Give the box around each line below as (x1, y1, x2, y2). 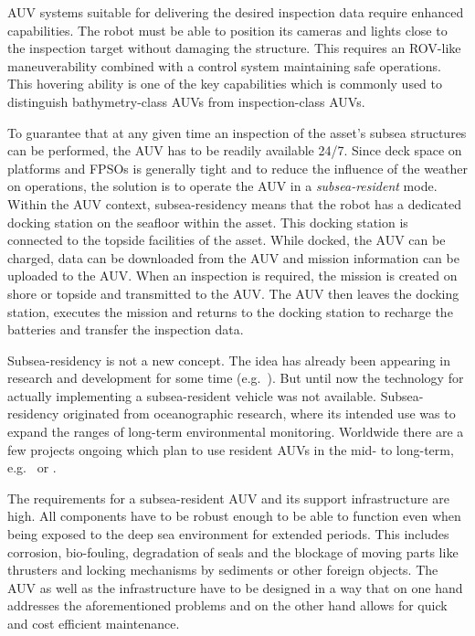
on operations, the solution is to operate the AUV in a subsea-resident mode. (7, 176, 438, 196)
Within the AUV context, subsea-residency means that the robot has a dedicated (7, 194, 462, 213)
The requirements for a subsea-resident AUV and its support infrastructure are (7, 488, 449, 507)
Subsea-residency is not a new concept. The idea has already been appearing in (7, 350, 450, 369)
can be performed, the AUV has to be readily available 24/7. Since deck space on (7, 141, 462, 160)
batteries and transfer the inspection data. (7, 320, 244, 339)
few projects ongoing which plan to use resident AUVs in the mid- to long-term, (7, 440, 454, 459)
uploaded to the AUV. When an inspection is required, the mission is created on (7, 266, 458, 285)
